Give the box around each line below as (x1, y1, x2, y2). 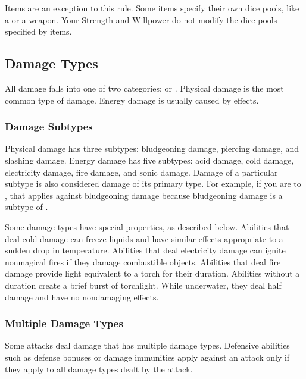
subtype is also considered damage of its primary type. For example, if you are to (5, 177, 301, 190)
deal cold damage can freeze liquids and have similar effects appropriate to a (5, 232, 283, 245)
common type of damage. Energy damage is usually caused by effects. (5, 93, 259, 106)
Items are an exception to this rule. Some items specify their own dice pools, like (5, 2, 299, 14)
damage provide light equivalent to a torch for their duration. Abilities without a (5, 267, 300, 280)
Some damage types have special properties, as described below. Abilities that (5, 220, 289, 233)
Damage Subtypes (5, 119, 93, 134)
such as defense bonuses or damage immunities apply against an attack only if (5, 350, 290, 363)
